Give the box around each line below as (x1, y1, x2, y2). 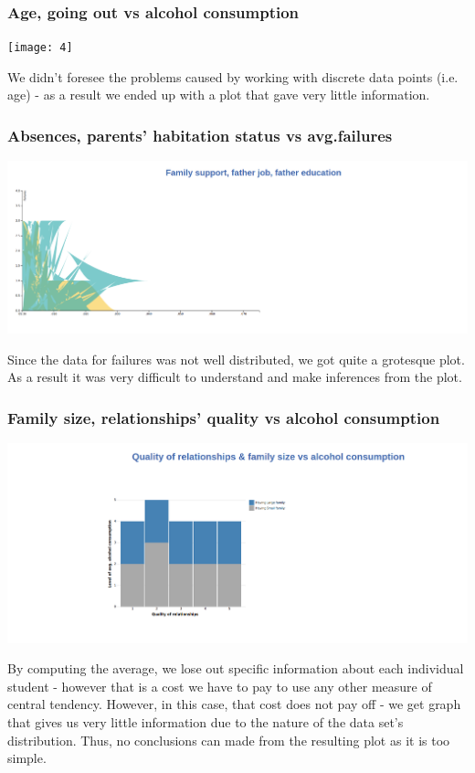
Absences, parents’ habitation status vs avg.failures (7, 123, 393, 146)
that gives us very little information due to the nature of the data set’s (7, 713, 404, 732)
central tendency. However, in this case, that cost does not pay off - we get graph (7, 694, 461, 714)
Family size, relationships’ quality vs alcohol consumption (7, 406, 440, 429)
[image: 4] (7, 41, 73, 55)
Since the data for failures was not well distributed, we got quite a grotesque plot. (7, 349, 465, 368)
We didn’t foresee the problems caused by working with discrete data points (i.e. (7, 67, 459, 86)
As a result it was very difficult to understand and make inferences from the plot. (7, 367, 462, 386)
